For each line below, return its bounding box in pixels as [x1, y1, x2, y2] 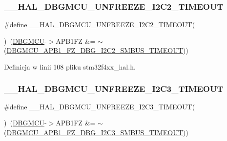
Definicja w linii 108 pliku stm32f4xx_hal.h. [4, 62, 136, 71]
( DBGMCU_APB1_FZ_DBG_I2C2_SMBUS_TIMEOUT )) [4, 45, 188, 55]
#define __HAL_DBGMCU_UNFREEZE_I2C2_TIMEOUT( [4, 19, 195, 30]
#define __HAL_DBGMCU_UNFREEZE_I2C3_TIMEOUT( [4, 101, 195, 111]
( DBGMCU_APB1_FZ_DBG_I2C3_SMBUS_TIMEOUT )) [4, 127, 188, 137]
